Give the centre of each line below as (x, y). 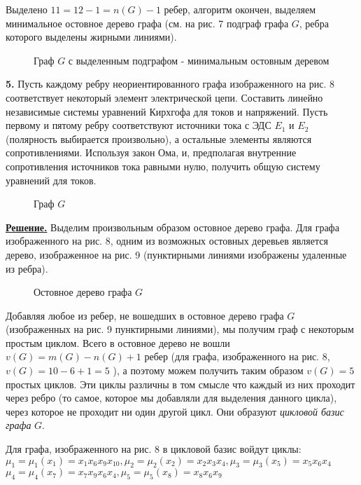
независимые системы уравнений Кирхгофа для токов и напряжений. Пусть (167, 111)
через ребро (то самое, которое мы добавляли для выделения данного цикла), (171, 398)
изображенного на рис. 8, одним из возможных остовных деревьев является (167, 241)
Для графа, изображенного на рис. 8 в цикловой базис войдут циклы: (154, 449)
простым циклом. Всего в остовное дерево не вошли (118, 342)
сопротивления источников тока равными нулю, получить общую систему (163, 166)
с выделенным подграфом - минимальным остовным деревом (199, 60)
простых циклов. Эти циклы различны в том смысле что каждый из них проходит (180, 384)
